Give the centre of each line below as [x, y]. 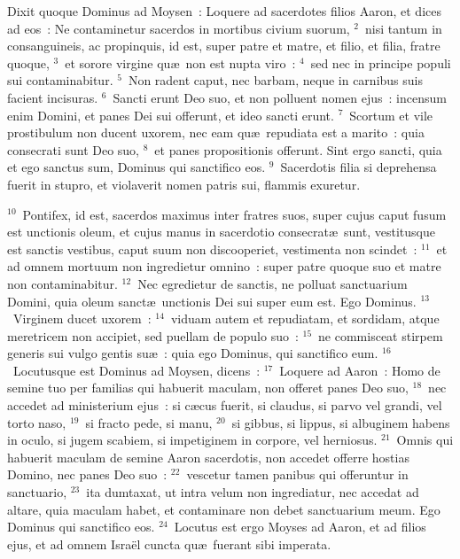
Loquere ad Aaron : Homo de [360, 370]
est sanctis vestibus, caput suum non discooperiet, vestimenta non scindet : [212, 248]
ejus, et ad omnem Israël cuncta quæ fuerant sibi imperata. [169, 543]
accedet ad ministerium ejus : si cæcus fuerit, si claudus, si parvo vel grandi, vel [225, 405]
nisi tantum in [404, 28]
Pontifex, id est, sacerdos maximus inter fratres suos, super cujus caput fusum [234, 214]
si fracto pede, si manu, [149, 422]
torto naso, [37, 422]
